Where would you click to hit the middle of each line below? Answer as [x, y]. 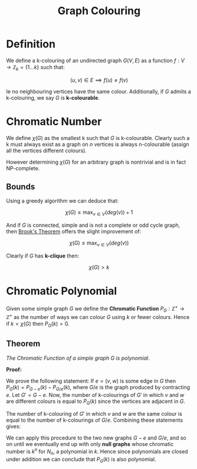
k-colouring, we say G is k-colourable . [53, 97]
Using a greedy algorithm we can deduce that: [63, 201]
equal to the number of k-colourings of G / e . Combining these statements [95, 420]
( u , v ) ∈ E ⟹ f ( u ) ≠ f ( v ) [99, 80]
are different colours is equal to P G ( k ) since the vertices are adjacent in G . [96, 402]
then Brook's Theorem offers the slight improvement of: [74, 232]
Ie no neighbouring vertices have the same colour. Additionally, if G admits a [99, 91]
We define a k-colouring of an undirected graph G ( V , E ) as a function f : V [95, 60]
